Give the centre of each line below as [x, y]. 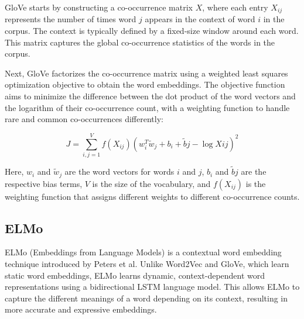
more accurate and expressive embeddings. [81, 309]
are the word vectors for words [119, 171]
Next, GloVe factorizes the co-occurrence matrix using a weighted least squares [146, 73]
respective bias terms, [44, 183]
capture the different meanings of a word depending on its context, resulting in [146, 298]
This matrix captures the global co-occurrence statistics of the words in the [140, 42]
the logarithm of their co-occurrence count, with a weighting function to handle [147, 107]
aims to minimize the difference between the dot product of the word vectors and [150, 96]
